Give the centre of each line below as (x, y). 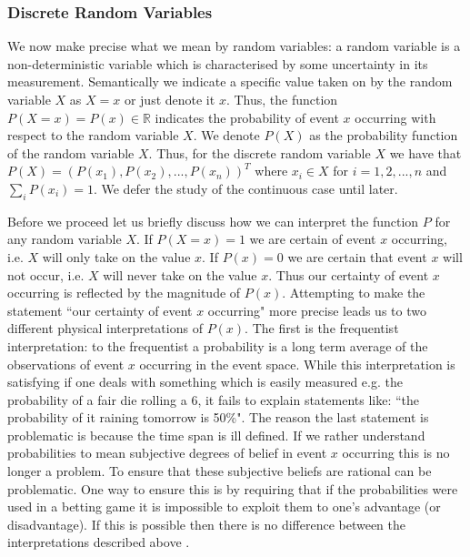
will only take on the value (116, 256)
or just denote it (170, 99)
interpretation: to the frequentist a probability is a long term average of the (218, 345)
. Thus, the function (282, 99)
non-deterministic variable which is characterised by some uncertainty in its (218, 63)
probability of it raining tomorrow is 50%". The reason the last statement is (218, 417)
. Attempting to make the (354, 293)
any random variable (65, 239)
